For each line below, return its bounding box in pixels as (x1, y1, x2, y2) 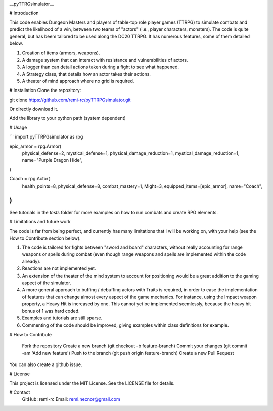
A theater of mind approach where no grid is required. (22, 78, 134, 84)
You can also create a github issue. (9, 361, 83, 368)
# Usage (9, 124, 27, 130)
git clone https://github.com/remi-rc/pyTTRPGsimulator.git (9, 97, 131, 103)
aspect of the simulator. (22, 280, 71, 286)
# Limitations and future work (9, 218, 71, 224)
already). (22, 258, 41, 264)
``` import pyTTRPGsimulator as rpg (9, 134, 83, 140)
